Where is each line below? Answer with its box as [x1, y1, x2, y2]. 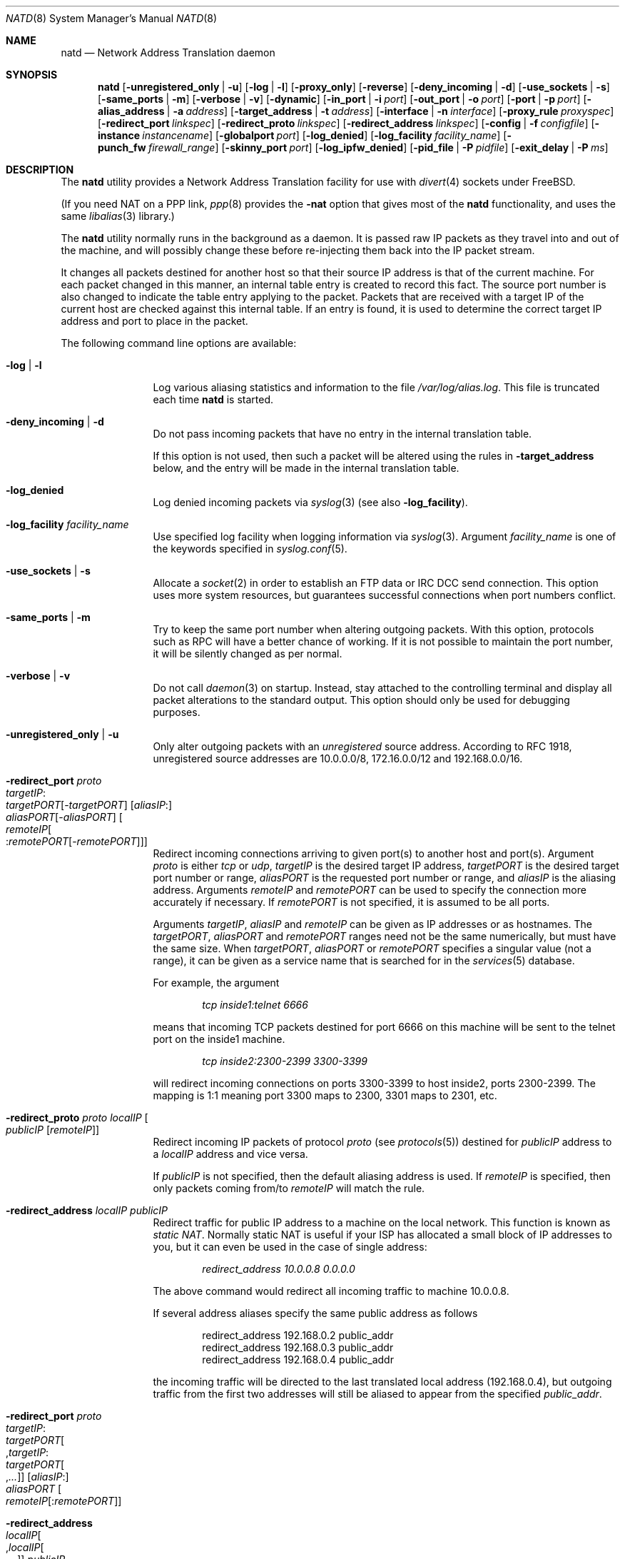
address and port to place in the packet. [61, 315, 248, 327]
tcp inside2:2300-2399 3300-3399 [202, 1055, 367, 1067]
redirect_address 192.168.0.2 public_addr [202, 1329, 394, 1341]
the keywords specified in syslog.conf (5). [153, 543, 347, 555]
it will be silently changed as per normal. [153, 647, 342, 660]
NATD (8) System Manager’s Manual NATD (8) [6, 12, 218, 24]
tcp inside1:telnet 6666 [202, 999, 308, 1011]
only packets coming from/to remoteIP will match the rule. [153, 1182, 425, 1194]
